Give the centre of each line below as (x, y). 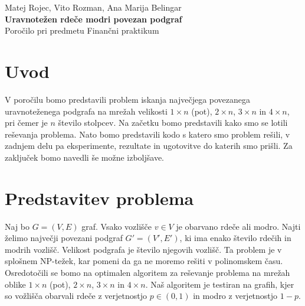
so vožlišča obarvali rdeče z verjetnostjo (76, 296)
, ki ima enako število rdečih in (235, 238)
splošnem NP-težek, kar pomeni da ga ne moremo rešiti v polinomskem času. (144, 261)
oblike (15, 284)
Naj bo (17, 226)
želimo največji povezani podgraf (64, 238)
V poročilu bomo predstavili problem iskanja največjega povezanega (128, 99)
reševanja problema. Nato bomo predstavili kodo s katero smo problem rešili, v (147, 134)
